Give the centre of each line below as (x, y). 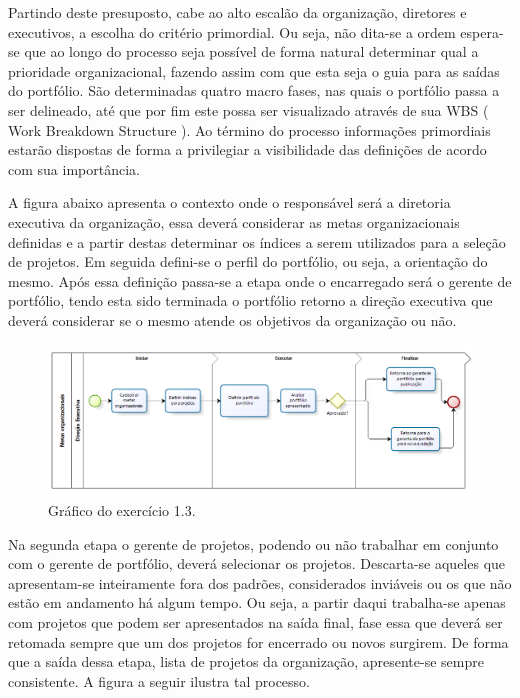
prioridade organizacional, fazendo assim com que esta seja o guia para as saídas (254, 70)
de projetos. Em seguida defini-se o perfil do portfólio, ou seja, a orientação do (248, 261)
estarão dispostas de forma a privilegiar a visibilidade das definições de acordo (247, 149)
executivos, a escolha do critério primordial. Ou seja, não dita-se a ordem (232, 31)
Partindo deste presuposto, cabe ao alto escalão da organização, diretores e (237, 12)
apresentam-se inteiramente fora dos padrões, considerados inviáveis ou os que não (260, 582)
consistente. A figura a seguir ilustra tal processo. (159, 680)
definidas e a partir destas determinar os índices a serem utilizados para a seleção (257, 241)
